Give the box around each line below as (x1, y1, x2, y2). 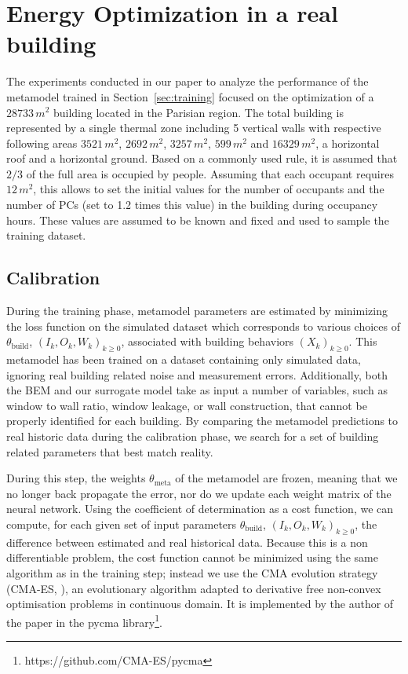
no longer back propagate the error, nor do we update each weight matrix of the (6, 485, 392, 501)
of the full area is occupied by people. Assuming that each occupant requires (26, 165, 394, 181)
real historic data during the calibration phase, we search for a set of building (6, 428, 379, 444)
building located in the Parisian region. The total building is (53, 104, 344, 120)
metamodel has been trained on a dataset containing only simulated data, (6, 351, 361, 368)
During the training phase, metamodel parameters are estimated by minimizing (6, 302, 388, 319)
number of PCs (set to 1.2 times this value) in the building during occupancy (6, 196, 378, 213)
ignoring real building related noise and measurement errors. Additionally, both (6, 366, 388, 383)
